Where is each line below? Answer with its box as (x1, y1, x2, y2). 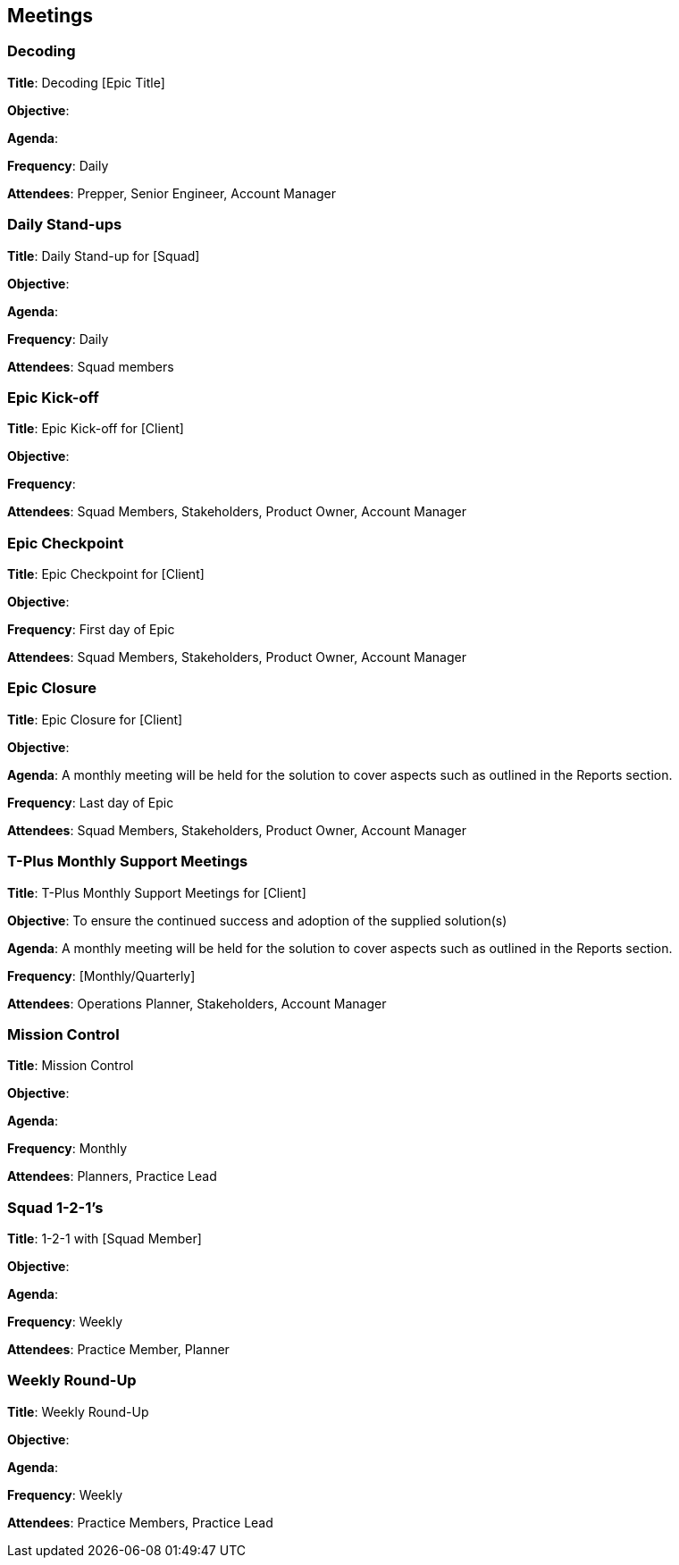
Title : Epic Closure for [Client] (7, 711, 183, 727)
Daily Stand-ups (7, 215, 122, 234)
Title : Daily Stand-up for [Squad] (7, 247, 200, 264)
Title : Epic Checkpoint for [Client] (7, 566, 205, 582)
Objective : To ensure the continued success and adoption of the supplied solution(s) (7, 912, 507, 928)
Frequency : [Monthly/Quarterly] (7, 967, 196, 983)
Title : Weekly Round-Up (7, 1403, 149, 1419)
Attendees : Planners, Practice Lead (7, 1168, 217, 1184)
